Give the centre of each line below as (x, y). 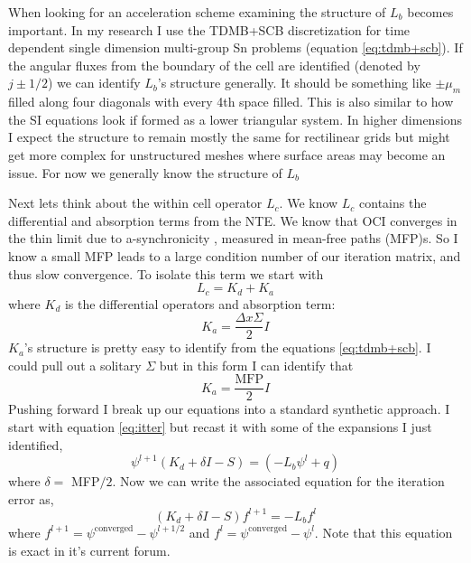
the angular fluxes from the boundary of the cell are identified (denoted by (214, 65)
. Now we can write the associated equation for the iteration (278, 481)
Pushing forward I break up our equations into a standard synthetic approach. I (229, 409)
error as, (31, 498)
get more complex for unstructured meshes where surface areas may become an (227, 154)
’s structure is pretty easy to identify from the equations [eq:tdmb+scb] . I (227, 347)
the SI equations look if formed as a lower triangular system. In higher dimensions (235, 119)
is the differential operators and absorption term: (200, 303)
